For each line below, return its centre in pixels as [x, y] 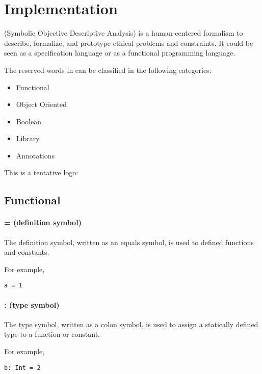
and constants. [27, 252]
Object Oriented [42, 104]
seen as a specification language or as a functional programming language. [120, 53]
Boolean [29, 121]
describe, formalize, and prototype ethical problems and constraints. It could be [129, 43]
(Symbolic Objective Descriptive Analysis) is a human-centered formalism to [124, 33]
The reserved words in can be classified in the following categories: [108, 70]
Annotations [35, 155]
